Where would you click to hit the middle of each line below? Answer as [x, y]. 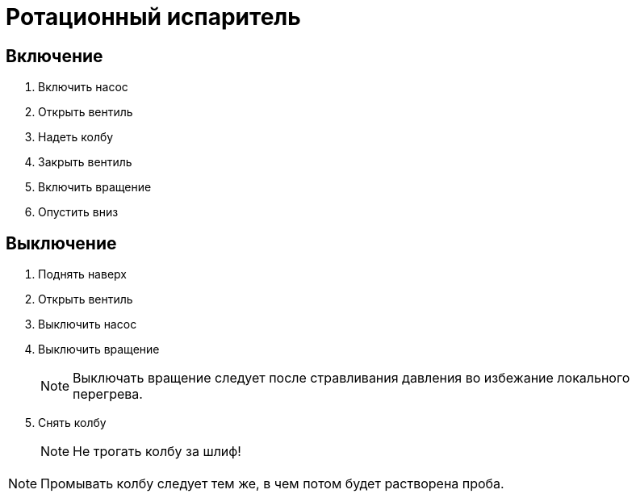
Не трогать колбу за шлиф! [157, 452]
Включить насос [83, 87]
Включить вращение [95, 187]
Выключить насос [88, 324]
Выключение [61, 243]
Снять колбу [72, 423]
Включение [54, 56]
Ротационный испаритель [153, 17]
